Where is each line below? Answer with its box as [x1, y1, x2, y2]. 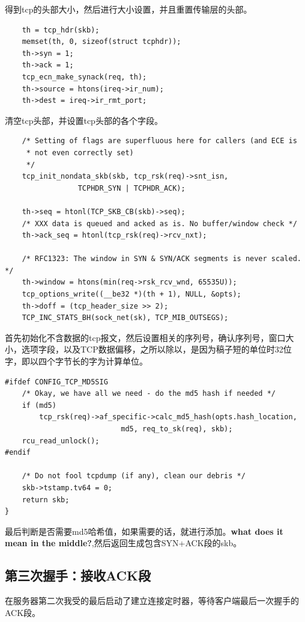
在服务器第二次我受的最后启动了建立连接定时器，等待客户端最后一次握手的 [5, 594, 299, 607]
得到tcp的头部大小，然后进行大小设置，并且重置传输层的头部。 [5, 3, 252, 15]
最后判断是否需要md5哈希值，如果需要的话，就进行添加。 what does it [5, 525, 283, 537]
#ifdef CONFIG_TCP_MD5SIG [5, 377, 108, 386]
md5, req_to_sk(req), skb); [121, 425, 233, 433]
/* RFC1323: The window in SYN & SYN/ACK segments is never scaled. [22, 254, 301, 263]
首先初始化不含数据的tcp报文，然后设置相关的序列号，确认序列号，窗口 [5, 331, 286, 343]
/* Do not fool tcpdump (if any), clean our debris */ [22, 472, 246, 481]
